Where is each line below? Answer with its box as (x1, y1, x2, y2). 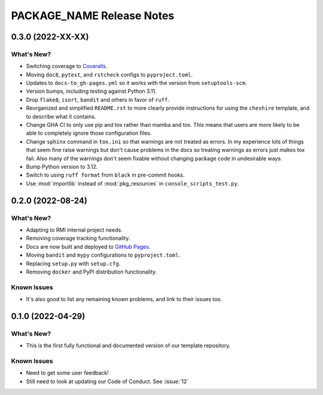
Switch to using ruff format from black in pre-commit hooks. (26, 171, 185, 179)
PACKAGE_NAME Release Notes (11, 9, 175, 22)
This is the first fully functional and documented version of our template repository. (26, 342, 231, 350)
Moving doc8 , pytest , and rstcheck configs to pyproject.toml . (26, 71, 193, 78)
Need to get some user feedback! (26, 369, 109, 376)
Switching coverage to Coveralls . (26, 63, 108, 70)
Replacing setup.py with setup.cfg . (26, 260, 121, 267)
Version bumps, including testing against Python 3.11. (26, 87, 157, 95)
